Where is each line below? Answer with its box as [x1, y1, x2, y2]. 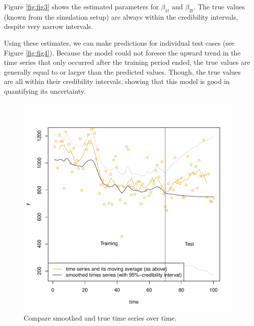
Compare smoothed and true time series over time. [24, 313, 177, 323]
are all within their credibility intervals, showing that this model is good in [4, 76, 230, 86]
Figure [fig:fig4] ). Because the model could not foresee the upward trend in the [4, 47, 241, 57]
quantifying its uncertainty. [4, 85, 86, 96]
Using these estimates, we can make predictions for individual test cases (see [4, 37, 235, 48]
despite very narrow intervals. [4, 21, 93, 31]
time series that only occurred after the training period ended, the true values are [4, 57, 250, 67]
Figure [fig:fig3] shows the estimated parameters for [4, 1, 159, 11]
